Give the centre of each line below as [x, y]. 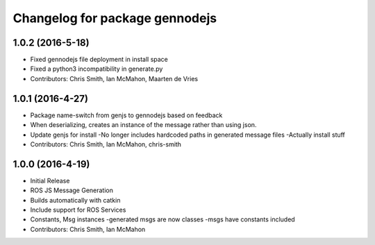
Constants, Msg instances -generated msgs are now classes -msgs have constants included [162, 219]
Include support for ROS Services [78, 210]
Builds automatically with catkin [75, 200]
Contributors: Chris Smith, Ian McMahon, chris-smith [106, 144]
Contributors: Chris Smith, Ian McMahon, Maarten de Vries [114, 78]
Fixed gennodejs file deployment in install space [99, 60]
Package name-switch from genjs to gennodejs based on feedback [126, 115]
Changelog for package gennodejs [115, 18]
